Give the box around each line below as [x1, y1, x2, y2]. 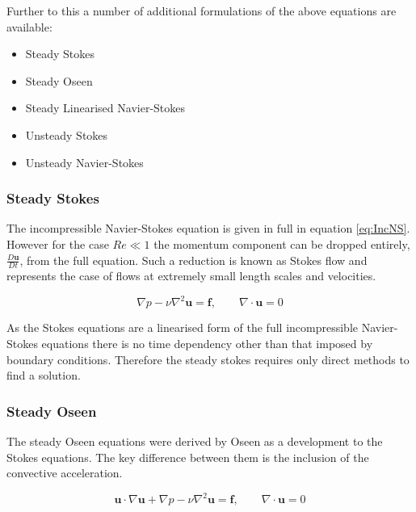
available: [6, 18, 53, 35]
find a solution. [6, 367, 81, 384]
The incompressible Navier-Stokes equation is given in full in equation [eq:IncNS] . [6, 220, 410, 237]
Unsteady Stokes [25, 126, 108, 143]
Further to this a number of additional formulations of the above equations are [6, 2, 397, 19]
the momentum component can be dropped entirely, [153, 235, 410, 252]
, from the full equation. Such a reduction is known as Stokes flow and [19, 251, 368, 268]
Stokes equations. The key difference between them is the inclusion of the [6, 448, 369, 465]
